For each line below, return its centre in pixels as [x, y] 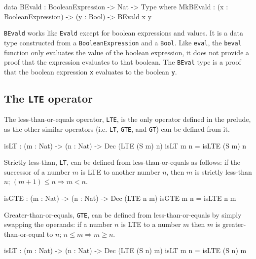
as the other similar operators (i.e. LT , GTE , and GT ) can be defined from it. [117, 129]
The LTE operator [48, 98]
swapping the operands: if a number [58, 224]
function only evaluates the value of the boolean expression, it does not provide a [127, 52]
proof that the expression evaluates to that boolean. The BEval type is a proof [123, 62]
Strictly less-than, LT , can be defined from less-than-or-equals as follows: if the [122, 162]
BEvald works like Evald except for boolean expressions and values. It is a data [124, 33]
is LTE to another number [120, 171]
